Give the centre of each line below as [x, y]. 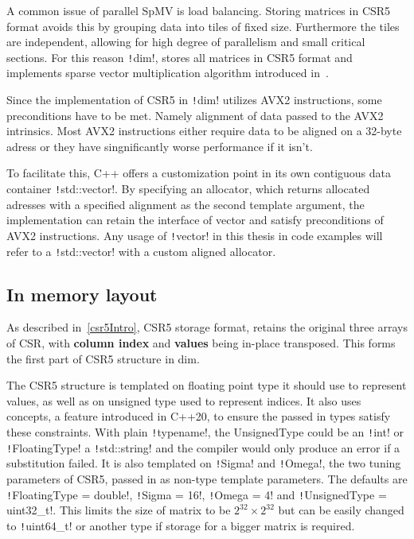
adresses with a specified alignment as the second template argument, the [186, 204]
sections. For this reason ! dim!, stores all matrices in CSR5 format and [180, 57]
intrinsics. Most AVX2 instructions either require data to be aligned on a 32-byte [204, 131]
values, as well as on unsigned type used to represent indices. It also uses [184, 400]
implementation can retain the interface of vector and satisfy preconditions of [195, 220]
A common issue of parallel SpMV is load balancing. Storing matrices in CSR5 [199, 10]
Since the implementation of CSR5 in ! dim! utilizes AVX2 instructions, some [194, 100]
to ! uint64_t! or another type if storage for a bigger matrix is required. [181, 525]
